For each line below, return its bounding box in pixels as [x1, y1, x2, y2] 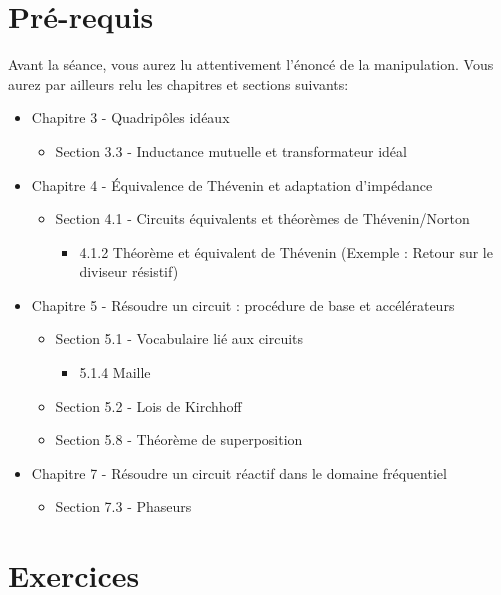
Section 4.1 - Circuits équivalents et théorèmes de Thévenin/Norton [55, 208, 470, 229]
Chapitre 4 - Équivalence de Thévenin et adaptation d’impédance [31, 174, 433, 195]
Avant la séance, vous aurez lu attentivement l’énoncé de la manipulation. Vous [8, 54, 494, 75]
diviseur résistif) [79, 261, 179, 282]
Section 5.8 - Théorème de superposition [55, 429, 303, 450]
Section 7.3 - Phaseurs [55, 496, 192, 517]
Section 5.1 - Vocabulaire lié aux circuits [55, 328, 304, 349]
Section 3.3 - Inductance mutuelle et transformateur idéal [55, 140, 407, 161]
